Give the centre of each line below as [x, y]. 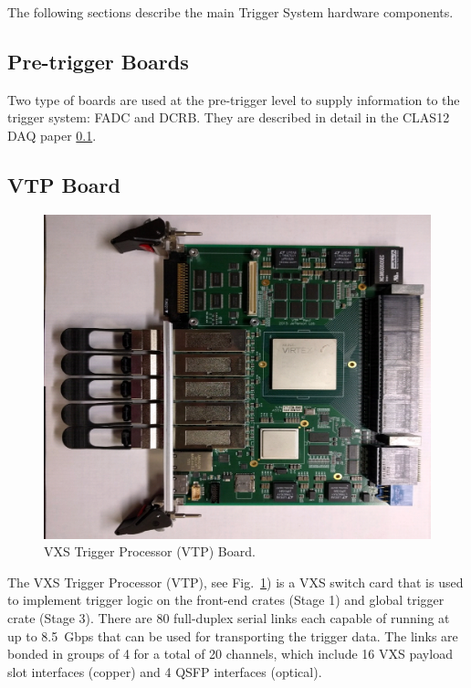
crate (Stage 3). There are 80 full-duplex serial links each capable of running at [229, 618]
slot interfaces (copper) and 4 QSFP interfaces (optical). [165, 671]
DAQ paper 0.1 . [52, 135]
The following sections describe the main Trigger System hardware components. [230, 12]
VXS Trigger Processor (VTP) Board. [150, 551]
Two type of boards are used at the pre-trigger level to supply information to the [234, 99]
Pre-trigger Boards [98, 61]
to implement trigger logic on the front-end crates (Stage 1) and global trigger [226, 600]
